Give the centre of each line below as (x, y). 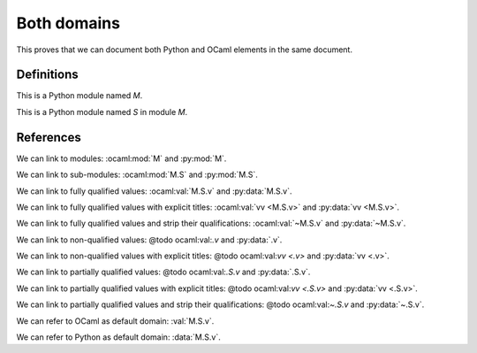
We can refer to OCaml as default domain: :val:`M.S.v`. (115, 321)
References (49, 137)
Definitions (47, 75)
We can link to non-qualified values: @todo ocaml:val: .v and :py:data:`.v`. (149, 240)
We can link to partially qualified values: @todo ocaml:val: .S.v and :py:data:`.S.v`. (163, 272)
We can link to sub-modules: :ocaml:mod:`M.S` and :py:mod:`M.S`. (137, 175)
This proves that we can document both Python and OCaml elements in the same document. (185, 50)
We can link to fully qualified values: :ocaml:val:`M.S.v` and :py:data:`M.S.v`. (154, 191)
